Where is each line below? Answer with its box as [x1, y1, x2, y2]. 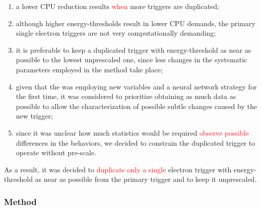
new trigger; [16, 111, 53, 121]
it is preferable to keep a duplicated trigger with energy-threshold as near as [16, 44, 251, 55]
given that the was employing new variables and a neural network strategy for [16, 81, 257, 91]
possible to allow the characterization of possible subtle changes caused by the [16, 100, 257, 111]
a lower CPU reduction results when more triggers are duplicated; [16, 1, 220, 11]
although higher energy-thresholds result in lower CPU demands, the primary [16, 18, 255, 28]
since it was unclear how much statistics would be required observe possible [16, 127, 249, 138]
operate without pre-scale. [16, 147, 97, 158]
